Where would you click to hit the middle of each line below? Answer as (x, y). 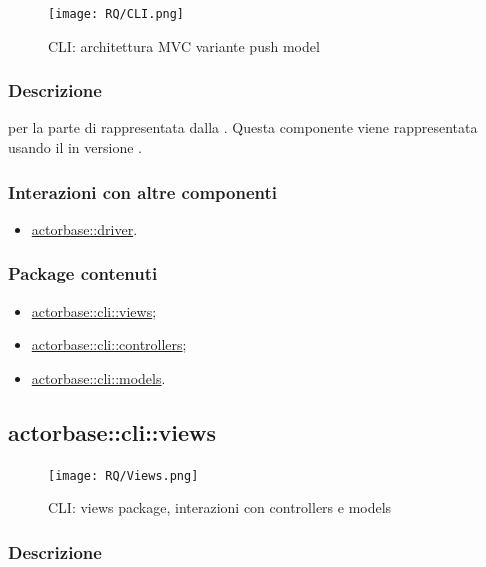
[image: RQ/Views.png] (123, 475)
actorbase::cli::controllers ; (109, 344)
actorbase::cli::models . (98, 377)
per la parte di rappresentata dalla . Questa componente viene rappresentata (243, 127)
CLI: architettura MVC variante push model (184, 45)
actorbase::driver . (84, 228)
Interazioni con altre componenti (142, 191)
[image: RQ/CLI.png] (116, 14)
